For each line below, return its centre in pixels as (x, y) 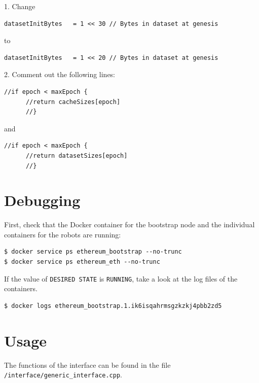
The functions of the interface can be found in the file (87, 364)
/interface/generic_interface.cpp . (63, 375)
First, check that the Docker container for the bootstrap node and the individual (129, 224)
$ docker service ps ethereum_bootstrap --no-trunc (93, 252)
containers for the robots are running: (63, 234)
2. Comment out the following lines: (60, 74)
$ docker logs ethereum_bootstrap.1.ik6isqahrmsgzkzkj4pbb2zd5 (113, 306)
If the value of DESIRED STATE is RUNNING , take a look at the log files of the (121, 278)
